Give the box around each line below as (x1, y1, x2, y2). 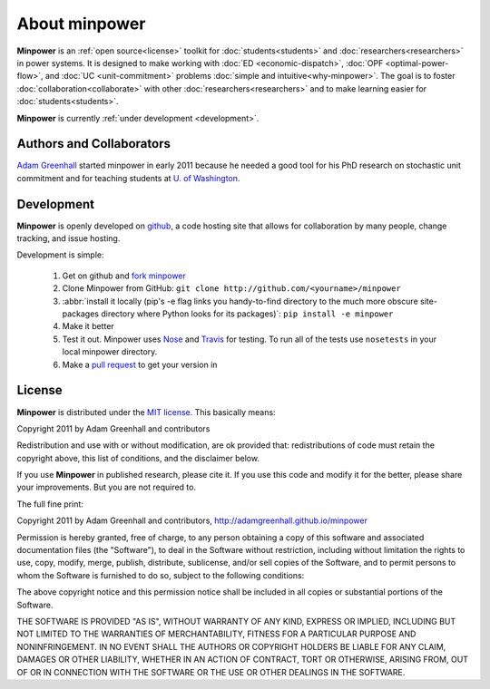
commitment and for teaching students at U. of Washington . (16, 172, 240, 183)
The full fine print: (16, 499, 83, 509)
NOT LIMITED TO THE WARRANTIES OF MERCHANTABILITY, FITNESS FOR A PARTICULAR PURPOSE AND (16, 628, 416, 639)
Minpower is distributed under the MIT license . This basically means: (16, 406, 276, 417)
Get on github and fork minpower (62, 270, 186, 281)
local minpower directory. (62, 346, 158, 357)
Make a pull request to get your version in (62, 359, 218, 370)
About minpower (16, 14, 146, 34)
